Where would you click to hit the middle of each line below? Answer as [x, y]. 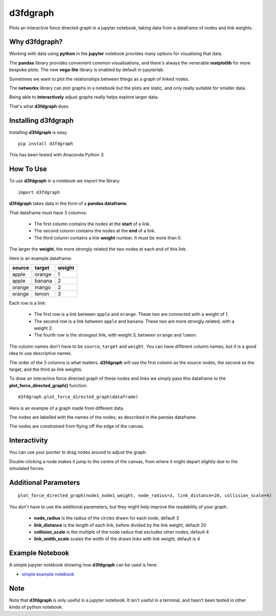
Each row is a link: [28, 303]
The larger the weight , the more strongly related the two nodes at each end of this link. [98, 249]
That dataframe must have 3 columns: [48, 212]
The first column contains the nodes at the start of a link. [92, 224]
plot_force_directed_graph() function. [48, 385]
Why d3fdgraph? [36, 42]
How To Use [28, 169]
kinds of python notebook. [36, 607]
